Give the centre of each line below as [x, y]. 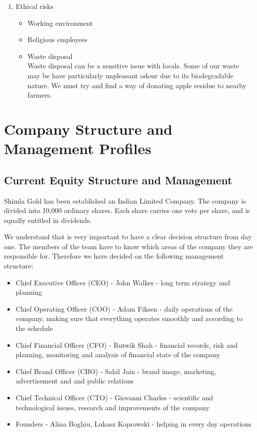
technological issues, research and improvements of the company [112, 407]
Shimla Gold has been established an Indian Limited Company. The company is [125, 200]
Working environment [60, 23]
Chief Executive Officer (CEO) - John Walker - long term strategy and [123, 282]
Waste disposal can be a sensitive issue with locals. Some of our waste [133, 66]
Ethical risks [35, 6]
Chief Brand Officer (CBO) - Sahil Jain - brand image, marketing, [116, 371]
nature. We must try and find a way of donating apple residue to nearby [137, 85]
